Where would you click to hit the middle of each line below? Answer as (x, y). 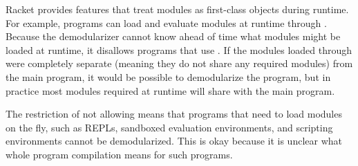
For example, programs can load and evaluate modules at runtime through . (166, 22)
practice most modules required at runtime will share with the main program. (170, 90)
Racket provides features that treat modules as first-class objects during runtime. (177, 9)
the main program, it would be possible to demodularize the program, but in (168, 76)
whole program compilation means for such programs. (119, 154)
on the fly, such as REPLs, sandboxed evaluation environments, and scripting (169, 127)
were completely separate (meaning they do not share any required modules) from (179, 63)
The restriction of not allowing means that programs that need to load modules (174, 114)
